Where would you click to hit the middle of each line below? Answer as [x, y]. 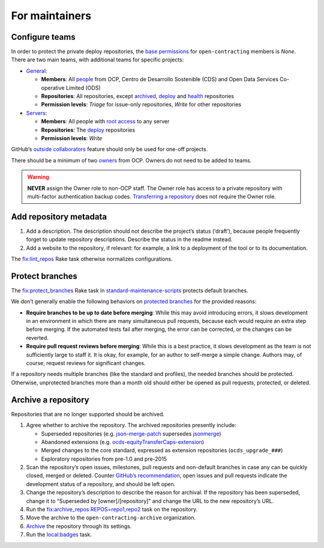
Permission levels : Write [72, 138]
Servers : [37, 113]
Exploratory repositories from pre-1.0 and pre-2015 [104, 459]
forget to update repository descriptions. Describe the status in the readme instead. [129, 239]
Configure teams [43, 37]
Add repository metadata [59, 217]
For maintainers [51, 16]
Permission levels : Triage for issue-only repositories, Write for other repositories [141, 105]
